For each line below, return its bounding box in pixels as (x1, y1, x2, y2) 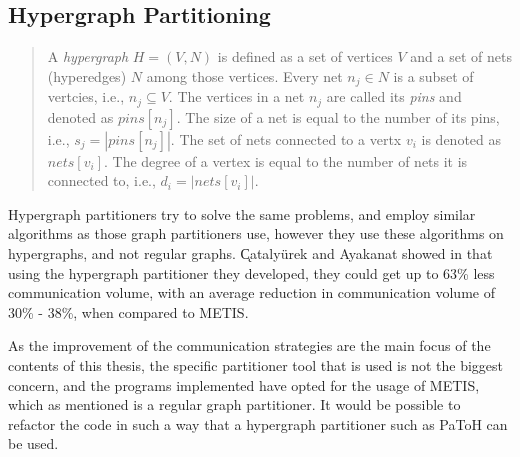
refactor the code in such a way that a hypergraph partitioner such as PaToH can (8, 413, 508, 434)
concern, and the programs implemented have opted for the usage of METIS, (8, 374, 480, 395)
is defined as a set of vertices (217, 46, 393, 67)
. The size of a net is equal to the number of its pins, (176, 106, 500, 127)
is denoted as (421, 128, 501, 149)
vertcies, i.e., (47, 86, 125, 107)
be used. (8, 433, 59, 454)
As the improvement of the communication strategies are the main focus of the (8, 335, 491, 356)
